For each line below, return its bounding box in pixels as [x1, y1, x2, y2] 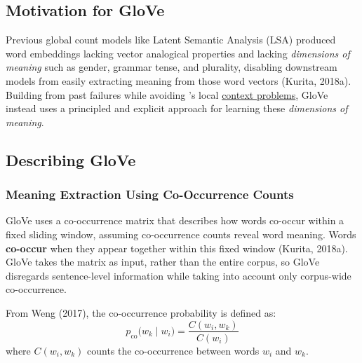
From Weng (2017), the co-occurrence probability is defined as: [6, 305, 276, 320]
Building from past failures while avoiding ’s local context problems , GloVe [6, 87, 328, 102]
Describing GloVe [6, 149, 136, 170]
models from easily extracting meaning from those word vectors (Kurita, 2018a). [6, 73, 351, 88]
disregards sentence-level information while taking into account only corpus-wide [6, 268, 351, 282]
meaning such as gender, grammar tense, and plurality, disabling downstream [6, 60, 337, 74]
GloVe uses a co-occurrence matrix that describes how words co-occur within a [6, 213, 344, 228]
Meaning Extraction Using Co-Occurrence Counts [6, 186, 294, 203]
